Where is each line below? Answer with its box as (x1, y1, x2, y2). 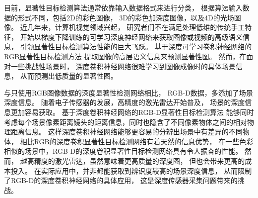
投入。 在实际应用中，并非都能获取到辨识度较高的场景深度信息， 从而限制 (10, 165, 252, 176)
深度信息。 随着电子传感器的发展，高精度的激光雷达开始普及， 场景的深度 (4, 97, 245, 107)
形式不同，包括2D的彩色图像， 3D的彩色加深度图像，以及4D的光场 (17, 12, 234, 22)
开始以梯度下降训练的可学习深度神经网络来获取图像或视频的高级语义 (20, 31, 243, 42)
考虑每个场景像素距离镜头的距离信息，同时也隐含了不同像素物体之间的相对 (4, 116, 247, 127)
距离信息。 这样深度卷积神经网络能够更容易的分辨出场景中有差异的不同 (10, 126, 243, 137)
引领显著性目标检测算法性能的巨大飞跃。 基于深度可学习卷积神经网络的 (20, 41, 252, 52)
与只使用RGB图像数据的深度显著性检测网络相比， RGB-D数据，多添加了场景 (4, 87, 253, 98)
